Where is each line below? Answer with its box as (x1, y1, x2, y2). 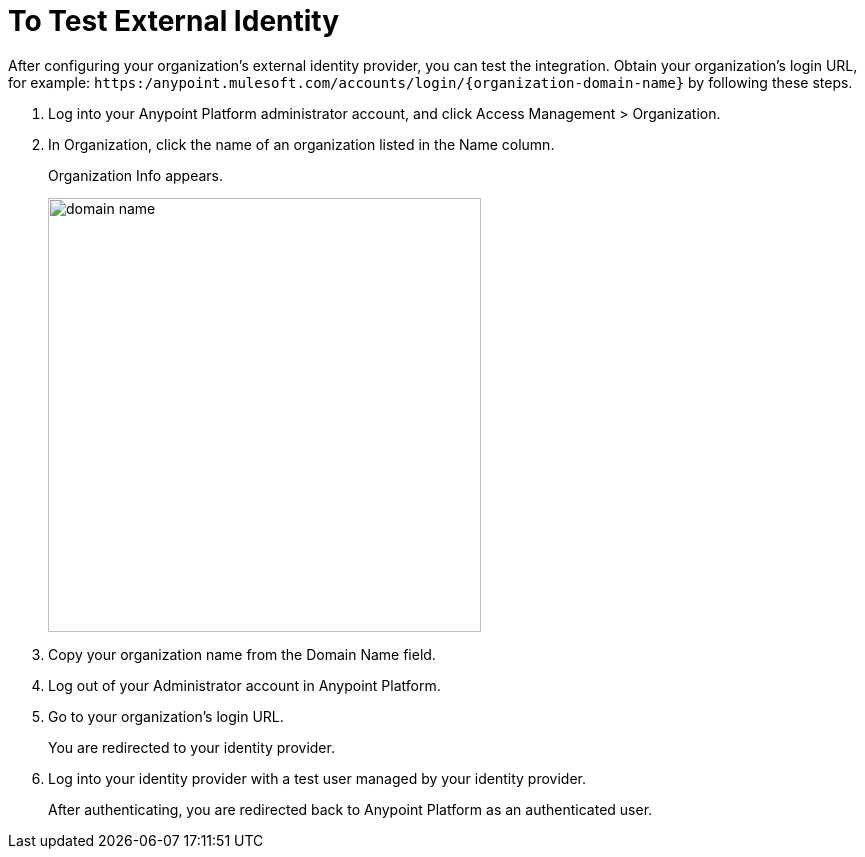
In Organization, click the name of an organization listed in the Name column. (48, 135, 555, 153)
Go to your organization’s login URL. (48, 707, 284, 725)
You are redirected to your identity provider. (48, 738, 335, 756)
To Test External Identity (8, 4, 340, 38)
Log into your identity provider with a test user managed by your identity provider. (48, 769, 586, 787)
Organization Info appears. (48, 166, 224, 184)
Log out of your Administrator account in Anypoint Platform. (48, 676, 441, 694)
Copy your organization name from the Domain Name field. (48, 645, 436, 663)
